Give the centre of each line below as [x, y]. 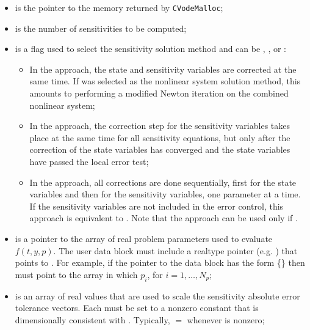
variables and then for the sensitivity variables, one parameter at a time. [165, 194]
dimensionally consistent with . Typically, [92, 319]
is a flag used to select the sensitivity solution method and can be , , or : [150, 49]
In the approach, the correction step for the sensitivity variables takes [160, 126]
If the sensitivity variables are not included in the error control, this [157, 206]
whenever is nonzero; [226, 319]
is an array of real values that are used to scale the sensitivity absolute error [157, 295]
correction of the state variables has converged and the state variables [160, 149]
